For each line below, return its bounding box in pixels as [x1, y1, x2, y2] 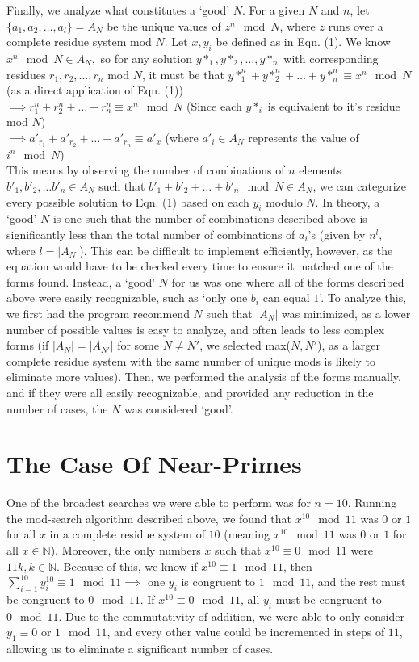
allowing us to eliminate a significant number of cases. [6, 640, 274, 657]
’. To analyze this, [319, 289, 407, 306]
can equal [262, 289, 310, 306]
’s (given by [308, 225, 366, 242]
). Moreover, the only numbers [50, 542, 201, 559]
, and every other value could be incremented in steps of [107, 623, 385, 640]
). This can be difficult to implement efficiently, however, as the [79, 241, 393, 258]
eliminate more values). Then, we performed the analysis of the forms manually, [6, 368, 401, 385]
